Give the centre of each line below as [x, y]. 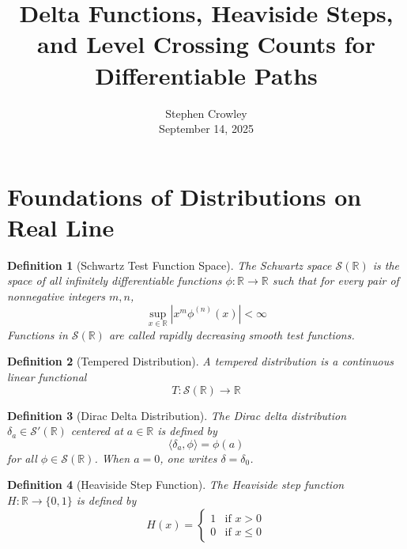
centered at [97, 431]
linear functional [47, 377]
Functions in [38, 334]
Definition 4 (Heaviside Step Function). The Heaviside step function [176, 485]
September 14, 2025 [206, 129]
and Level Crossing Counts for [206, 44]
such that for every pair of [335, 280]
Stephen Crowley [206, 113]
